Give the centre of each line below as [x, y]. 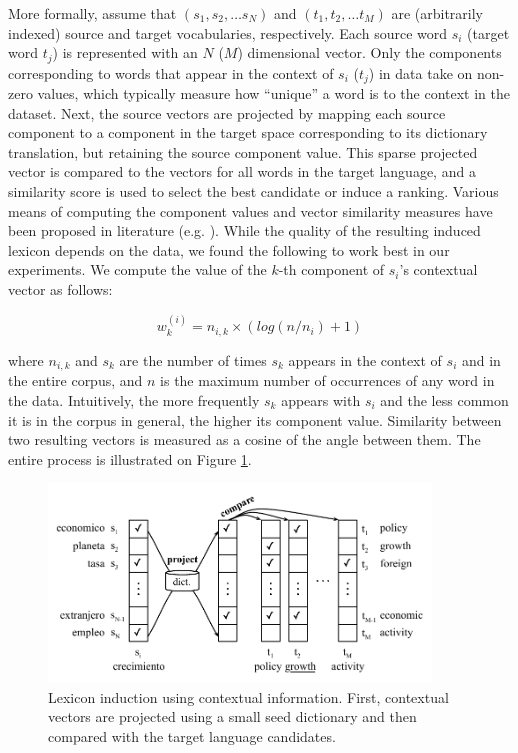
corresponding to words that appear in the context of [171, 72]
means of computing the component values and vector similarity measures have [250, 210]
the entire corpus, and [75, 380]
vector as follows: [60, 289]
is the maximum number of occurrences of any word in [327, 380]
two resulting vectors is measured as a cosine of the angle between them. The [244, 439]
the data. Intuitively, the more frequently [134, 399]
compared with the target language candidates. [192, 735]
